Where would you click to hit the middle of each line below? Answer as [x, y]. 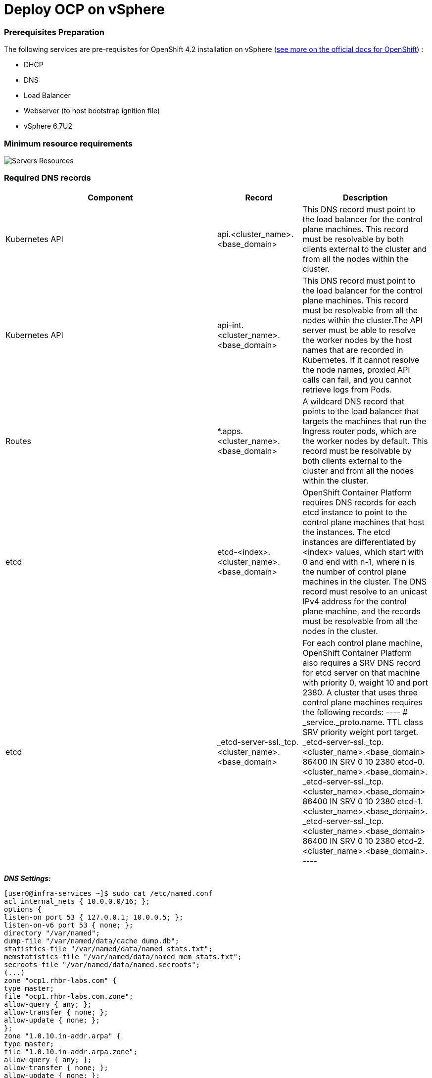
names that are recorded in [353, 350]
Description [365, 197]
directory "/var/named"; [52, 933]
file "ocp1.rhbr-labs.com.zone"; [69, 996]
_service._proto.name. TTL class [363, 722]
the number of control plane [355, 571]
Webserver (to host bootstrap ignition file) [92, 111]
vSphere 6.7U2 [48, 126]
